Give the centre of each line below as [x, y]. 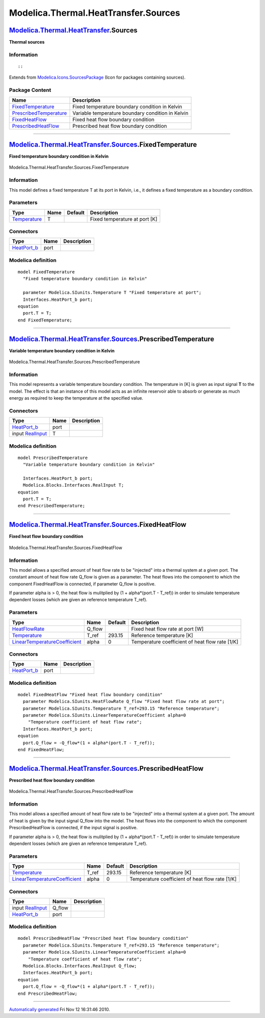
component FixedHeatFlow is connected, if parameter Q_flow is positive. [82, 584]
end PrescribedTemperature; [52, 506]
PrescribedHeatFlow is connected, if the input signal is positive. [73, 828]
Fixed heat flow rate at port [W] [167, 629]
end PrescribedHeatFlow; [48, 993]
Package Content [30, 90]
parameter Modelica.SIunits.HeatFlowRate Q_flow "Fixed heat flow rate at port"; [124, 701]
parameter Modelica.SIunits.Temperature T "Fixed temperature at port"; [112, 293]
